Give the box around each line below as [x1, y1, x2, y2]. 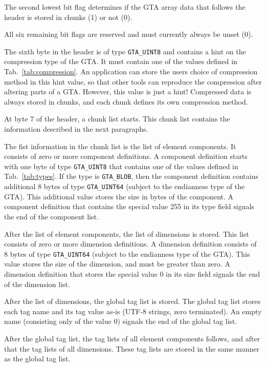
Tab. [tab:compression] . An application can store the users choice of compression [4, 66, 258, 77]
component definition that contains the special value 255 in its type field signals [4, 201, 254, 212]
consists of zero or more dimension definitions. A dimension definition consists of [4, 238, 257, 249]
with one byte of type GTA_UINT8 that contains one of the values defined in [4, 160, 238, 171]
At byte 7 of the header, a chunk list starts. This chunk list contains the [4, 113, 230, 124]
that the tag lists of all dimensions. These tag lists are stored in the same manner [4, 343, 259, 354]
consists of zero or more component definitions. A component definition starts [4, 151, 248, 161]
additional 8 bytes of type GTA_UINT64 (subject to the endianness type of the [4, 181, 245, 192]
